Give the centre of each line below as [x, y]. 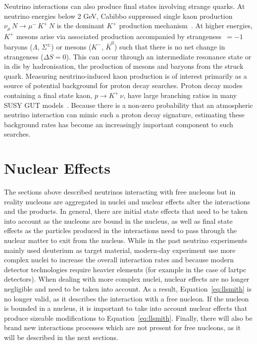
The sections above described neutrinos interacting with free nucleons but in [120, 192]
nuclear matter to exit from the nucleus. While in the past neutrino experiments [126, 240]
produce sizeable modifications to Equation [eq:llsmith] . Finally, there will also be [128, 318]
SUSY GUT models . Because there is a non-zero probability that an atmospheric [128, 105]
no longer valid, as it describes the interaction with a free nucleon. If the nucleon [127, 298]
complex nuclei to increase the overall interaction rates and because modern [119, 260]
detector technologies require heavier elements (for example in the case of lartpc [125, 269]
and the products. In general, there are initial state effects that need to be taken [126, 211]
